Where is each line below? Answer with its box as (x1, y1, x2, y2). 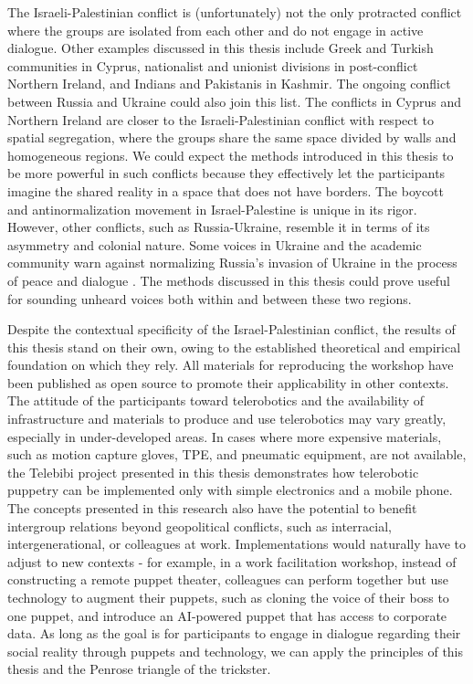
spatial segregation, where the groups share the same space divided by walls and (7, 128, 457, 147)
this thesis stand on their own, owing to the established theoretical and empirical (7, 337, 461, 356)
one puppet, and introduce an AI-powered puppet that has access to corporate (7, 605, 447, 625)
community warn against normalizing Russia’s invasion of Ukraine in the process (7, 253, 457, 272)
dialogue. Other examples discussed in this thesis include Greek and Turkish (7, 38, 434, 58)
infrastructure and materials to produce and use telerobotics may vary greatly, (7, 409, 447, 428)
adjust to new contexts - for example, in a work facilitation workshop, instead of (7, 552, 457, 571)
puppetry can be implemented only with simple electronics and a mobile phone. (7, 480, 453, 500)
